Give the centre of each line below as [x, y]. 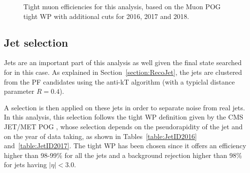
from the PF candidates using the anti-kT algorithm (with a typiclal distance [119, 81]
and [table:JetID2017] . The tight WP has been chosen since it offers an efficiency [125, 146]
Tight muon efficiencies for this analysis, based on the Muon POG [122, 6]
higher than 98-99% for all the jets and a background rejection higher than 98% [123, 155]
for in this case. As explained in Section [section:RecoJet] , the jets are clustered [123, 72]
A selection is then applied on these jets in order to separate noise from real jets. [125, 107]
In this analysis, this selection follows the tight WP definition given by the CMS [124, 117]
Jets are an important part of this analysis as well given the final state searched [123, 62]
